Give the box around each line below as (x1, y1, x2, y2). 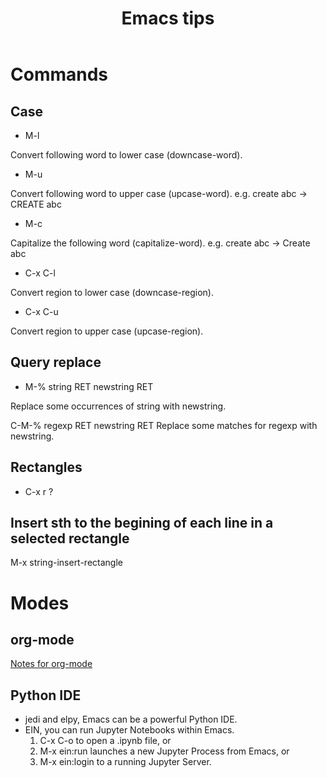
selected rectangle (10, 530, 130, 547)
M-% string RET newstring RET (24, 380, 154, 392)
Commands (10, 63, 109, 86)
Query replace (10, 354, 102, 371)
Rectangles (10, 459, 83, 476)
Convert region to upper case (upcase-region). (10, 325, 204, 337)
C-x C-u (24, 306, 59, 317)
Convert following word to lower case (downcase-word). (10, 149, 243, 161)
